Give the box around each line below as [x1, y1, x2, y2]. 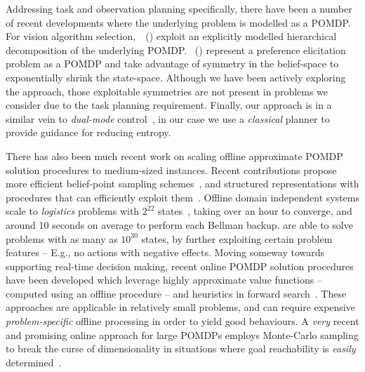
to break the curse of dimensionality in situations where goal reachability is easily [6, 341, 356, 356]
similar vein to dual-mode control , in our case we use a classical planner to [6, 111, 330, 126]
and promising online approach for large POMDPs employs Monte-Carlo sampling [6, 327, 359, 342]
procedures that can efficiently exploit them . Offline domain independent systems [6, 190, 359, 204]
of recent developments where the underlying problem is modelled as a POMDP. [6, 15, 351, 29]
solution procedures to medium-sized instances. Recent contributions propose [6, 162, 337, 177]
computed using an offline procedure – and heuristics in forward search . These [6, 286, 347, 300]
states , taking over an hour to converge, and [158, 204, 352, 218]
